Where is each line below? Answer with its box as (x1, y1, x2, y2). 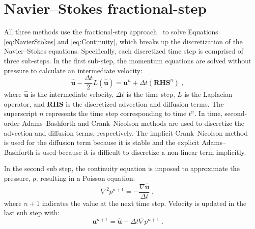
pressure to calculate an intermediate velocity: (4, 65, 142, 75)
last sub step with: (4, 207, 60, 218)
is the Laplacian (184, 89, 232, 99)
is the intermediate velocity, (30, 89, 114, 99)
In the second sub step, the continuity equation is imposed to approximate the (4, 163, 240, 173)
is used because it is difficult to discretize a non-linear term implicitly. (35, 146, 246, 157)
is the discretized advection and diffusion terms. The (65, 98, 224, 109)
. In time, (194, 108, 223, 118)
